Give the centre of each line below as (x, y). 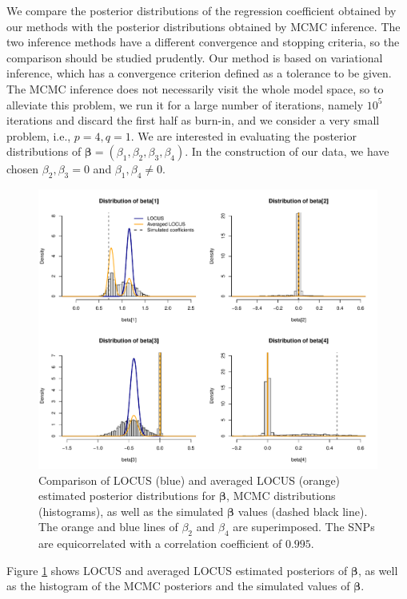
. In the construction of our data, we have (287, 151)
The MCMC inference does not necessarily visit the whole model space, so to (195, 88)
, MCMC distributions (281, 496)
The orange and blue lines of (108, 527)
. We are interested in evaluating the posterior (243, 135)
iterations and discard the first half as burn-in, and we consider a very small (193, 120)
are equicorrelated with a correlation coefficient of (160, 543)
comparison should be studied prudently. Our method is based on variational (195, 57)
